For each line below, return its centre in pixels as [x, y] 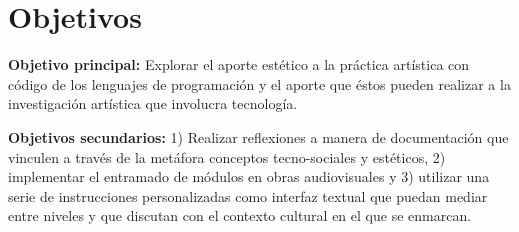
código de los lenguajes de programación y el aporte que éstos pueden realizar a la [259, 83]
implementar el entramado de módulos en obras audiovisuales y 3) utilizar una [249, 176]
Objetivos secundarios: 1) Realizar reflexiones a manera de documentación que [258, 136]
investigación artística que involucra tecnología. [153, 103]
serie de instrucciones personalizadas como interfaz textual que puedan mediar [248, 195]
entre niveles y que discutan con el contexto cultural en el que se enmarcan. [240, 215]
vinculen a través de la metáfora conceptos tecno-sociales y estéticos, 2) [227, 156]
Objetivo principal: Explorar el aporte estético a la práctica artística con [239, 64]
